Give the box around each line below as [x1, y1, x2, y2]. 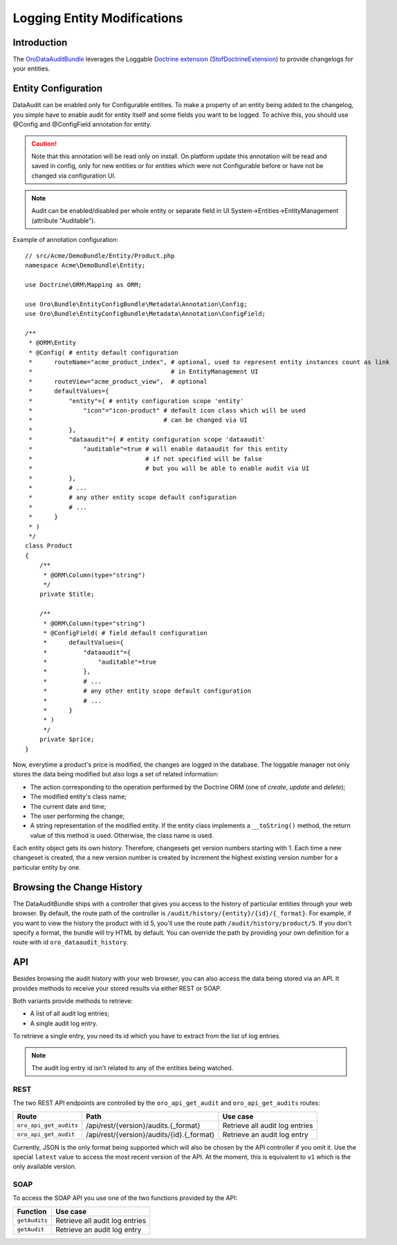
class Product [25, 542, 73, 550]
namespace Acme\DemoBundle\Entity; [25, 261, 146, 270]
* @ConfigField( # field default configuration [43, 629, 207, 637]
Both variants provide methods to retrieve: [12, 997, 133, 1005]
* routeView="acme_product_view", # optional [28, 377, 207, 385]
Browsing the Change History [12, 881, 143, 893]
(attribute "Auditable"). [31, 216, 96, 225]
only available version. [12, 1162, 77, 1171]
